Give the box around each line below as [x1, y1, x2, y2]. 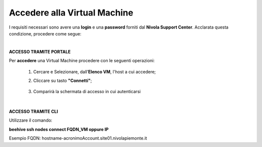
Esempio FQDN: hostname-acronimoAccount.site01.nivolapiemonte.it [9, 135, 147, 141]
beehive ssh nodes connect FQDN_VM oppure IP [9, 126, 109, 132]
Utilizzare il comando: [9, 117, 53, 123]
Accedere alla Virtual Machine [9, 7, 133, 18]
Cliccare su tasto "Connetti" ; [33, 78, 92, 83]
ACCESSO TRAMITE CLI [9, 109, 58, 114]
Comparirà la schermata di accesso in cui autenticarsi [33, 89, 141, 95]
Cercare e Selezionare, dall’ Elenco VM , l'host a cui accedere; [33, 68, 156, 75]
